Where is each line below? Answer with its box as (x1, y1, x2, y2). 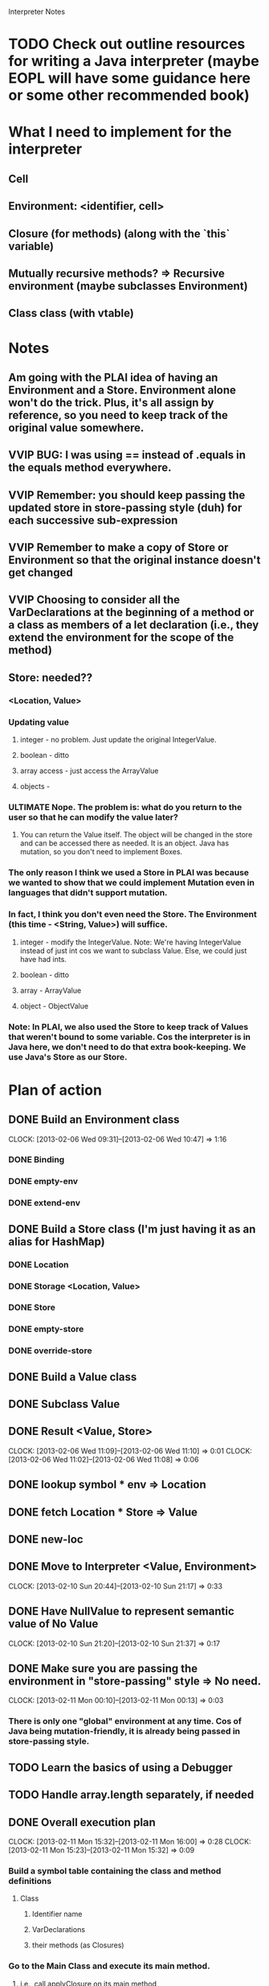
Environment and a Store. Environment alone (8, 383, 237, 397)
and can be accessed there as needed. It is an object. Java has (19, 838, 230, 848)
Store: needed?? (8, 671, 93, 685)
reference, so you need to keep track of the (8, 408, 229, 421)
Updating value (8, 716, 70, 727)
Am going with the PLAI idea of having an (8, 370, 218, 384)
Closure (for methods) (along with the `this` (8, 227, 230, 241)
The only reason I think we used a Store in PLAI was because (8, 867, 250, 878)
